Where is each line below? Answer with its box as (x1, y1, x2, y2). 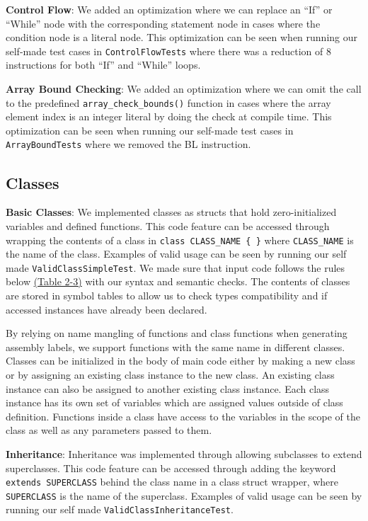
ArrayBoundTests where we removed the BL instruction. (6, 137, 251, 151)
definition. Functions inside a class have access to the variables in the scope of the (6, 408, 360, 423)
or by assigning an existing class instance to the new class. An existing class (6, 367, 335, 382)
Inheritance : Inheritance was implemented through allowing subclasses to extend (6, 446, 362, 461)
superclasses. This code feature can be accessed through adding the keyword (6, 460, 336, 475)
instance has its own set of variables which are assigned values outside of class (6, 395, 343, 410)
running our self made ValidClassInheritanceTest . (6, 502, 234, 517)
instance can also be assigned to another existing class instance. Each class (6, 381, 330, 396)
